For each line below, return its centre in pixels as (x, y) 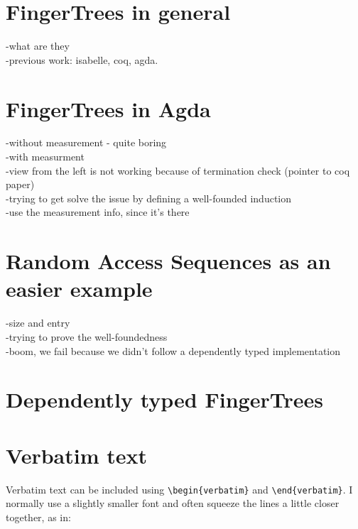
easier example (79, 289)
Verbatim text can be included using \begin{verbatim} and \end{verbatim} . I (179, 489)
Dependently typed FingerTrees (164, 399)
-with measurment (45, 157)
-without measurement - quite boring (86, 142)
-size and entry (38, 323)
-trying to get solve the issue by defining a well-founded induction (149, 198)
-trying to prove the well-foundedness (87, 336)
